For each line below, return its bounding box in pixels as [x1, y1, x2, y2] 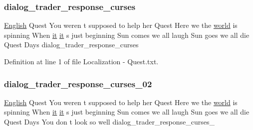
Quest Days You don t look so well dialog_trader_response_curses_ [4, 117, 215, 127]
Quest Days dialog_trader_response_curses [4, 39, 139, 50]
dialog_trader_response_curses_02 [4, 77, 152, 90]
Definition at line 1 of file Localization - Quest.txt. [4, 56, 159, 66]
